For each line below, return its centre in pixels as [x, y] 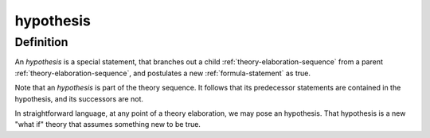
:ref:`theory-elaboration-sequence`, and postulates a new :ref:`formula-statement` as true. [162, 73]
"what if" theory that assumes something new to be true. [107, 125]
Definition [41, 42]
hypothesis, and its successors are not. [79, 98]
